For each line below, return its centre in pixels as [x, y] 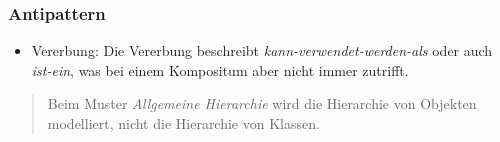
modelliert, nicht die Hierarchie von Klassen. [183, 123]
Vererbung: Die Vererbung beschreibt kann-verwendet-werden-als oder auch [262, 50]
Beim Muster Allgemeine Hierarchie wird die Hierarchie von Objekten [262, 103]
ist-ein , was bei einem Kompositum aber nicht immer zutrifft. [220, 69]
